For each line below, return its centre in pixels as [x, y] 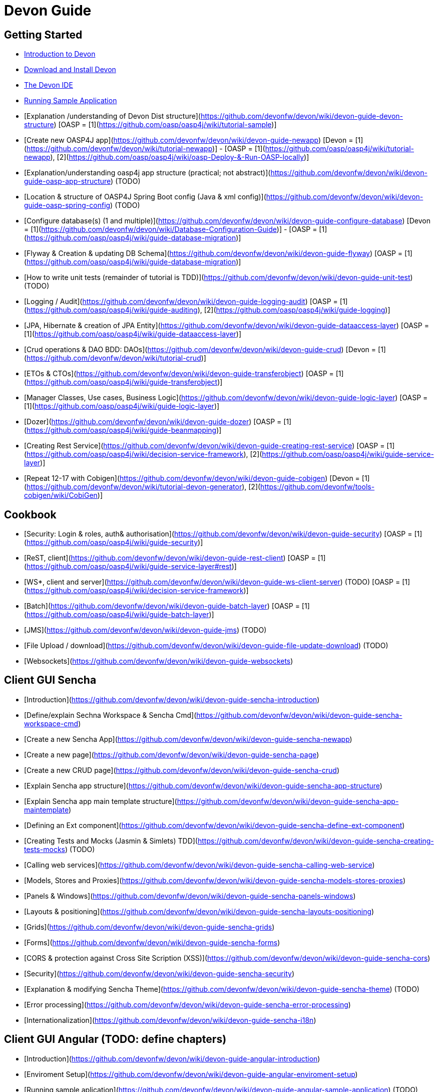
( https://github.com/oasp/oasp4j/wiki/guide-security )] [114, 542]
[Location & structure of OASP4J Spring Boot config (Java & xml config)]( [145, 197]
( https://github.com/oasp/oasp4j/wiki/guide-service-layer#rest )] [130, 567]
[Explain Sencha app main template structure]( [101, 801]
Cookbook [30, 514]
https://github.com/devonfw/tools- [318, 487]
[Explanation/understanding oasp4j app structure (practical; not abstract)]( [147, 173]
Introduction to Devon [60, 54]
